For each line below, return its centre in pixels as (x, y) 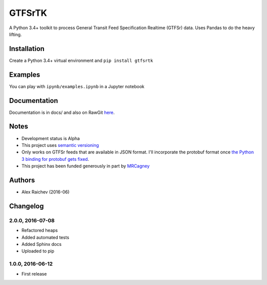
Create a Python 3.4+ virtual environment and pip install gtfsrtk (81, 60)
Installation (27, 49)
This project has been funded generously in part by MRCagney (86, 166)
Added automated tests (45, 237)
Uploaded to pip (38, 251)
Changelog (26, 206)
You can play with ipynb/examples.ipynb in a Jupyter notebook (77, 86)
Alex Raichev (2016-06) (45, 192)
